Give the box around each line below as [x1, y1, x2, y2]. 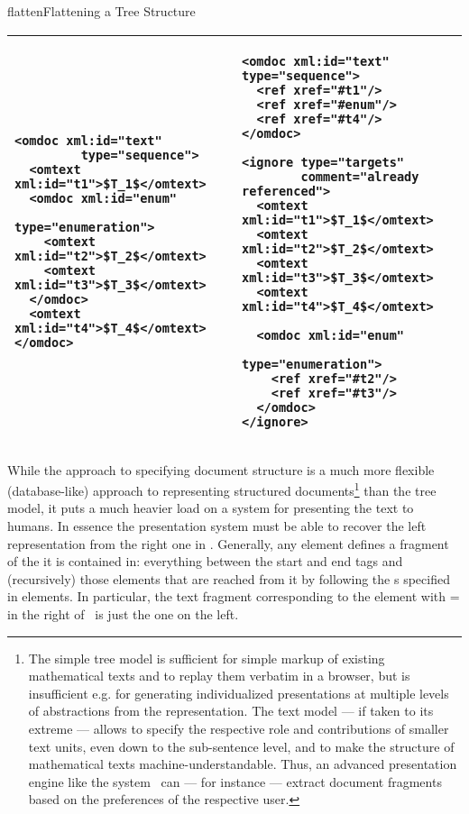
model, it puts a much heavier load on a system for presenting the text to [7, 498, 414, 517]
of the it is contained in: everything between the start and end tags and [7, 552, 403, 571]
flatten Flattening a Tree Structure [7, 2, 196, 20]
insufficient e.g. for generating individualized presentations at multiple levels [28, 683, 449, 702]
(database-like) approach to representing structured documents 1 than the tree [7, 479, 437, 499]
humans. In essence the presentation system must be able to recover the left [7, 517, 427, 535]
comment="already [300, 169, 419, 184]
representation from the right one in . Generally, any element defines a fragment [7, 534, 449, 553]
